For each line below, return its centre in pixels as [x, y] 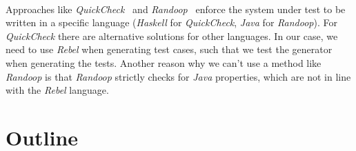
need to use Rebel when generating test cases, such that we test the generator [169, 49]
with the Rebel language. [57, 90]
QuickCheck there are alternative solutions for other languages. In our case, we [172, 36]
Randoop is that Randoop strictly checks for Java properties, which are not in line [178, 76]
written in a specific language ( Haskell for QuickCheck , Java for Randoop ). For [171, 22]
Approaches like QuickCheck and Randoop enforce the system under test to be [176, 9]
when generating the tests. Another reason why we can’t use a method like [164, 62]
